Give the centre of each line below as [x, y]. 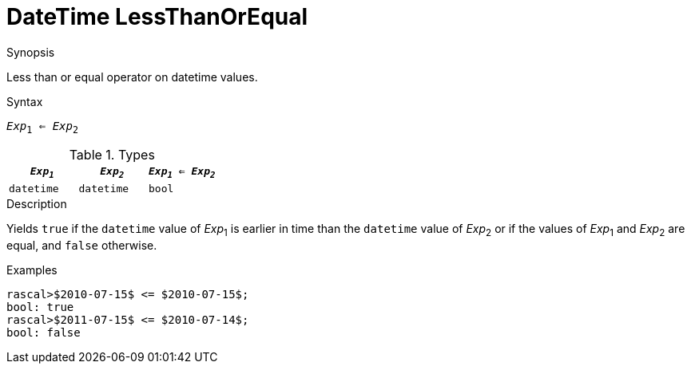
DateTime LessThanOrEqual [157, 17]
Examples [32, 270]
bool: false [44, 332]
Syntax [25, 101]
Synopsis [31, 52]
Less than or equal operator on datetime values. [132, 77]
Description [37, 204]
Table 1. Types [112, 154]
